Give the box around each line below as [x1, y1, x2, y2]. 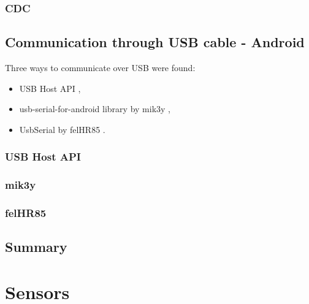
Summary [5, 237, 67, 256]
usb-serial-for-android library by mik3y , [19, 102, 170, 115]
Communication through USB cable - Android [5, 32, 305, 51]
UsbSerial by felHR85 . [19, 123, 105, 135]
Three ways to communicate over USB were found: [5, 61, 196, 74]
